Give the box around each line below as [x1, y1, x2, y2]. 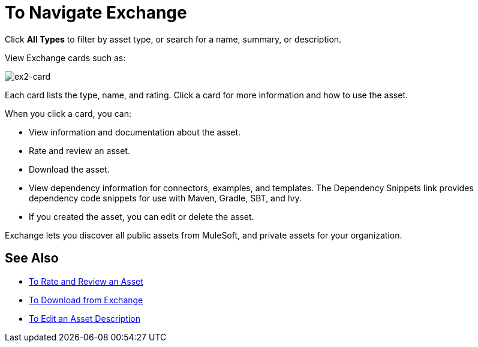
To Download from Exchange [29, 294, 143, 305]
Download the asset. [29, 164, 110, 174]
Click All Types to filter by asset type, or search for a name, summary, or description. [5, 34, 342, 44]
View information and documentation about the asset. [29, 126, 241, 137]
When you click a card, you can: [5, 108, 131, 119]
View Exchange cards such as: [5, 52, 126, 63]
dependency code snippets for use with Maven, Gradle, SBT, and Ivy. [29, 192, 302, 203]
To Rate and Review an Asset [29, 276, 143, 286]
